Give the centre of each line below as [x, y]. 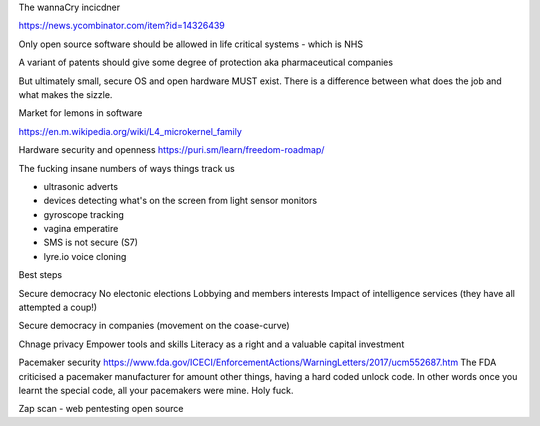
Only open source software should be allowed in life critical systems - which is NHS [191, 44]
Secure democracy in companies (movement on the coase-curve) [154, 326]
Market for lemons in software [80, 113]
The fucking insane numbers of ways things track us [126, 168]
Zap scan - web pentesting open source [101, 409]
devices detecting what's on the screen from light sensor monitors [180, 201]
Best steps [40, 275]
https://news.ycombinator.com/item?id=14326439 [121, 26]
